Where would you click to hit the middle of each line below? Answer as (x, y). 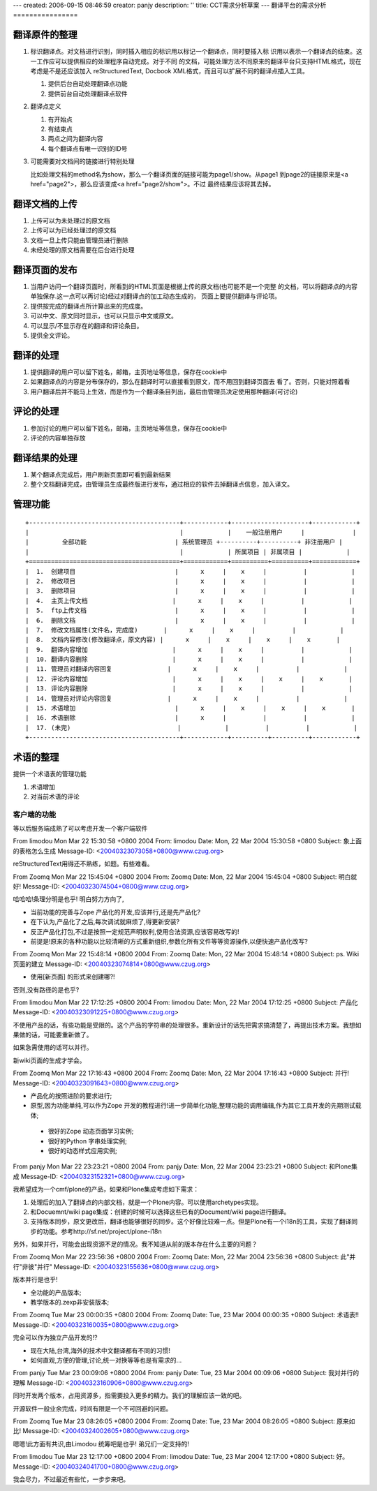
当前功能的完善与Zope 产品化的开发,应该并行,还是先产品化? (116, 912)
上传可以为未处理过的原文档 (70, 221)
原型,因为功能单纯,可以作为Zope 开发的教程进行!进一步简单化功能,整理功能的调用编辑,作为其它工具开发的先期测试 (193, 1106)
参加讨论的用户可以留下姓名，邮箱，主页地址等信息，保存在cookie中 (129, 428)
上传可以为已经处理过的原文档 (73, 230)
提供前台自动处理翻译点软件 (88, 94)
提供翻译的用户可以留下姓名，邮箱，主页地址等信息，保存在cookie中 (129, 372)
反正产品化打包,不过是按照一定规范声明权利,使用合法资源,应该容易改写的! (135, 931)
